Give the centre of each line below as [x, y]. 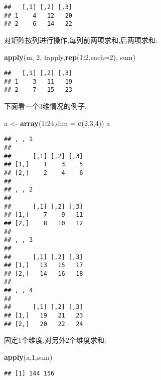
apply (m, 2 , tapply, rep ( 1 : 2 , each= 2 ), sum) [70, 57]
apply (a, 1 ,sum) [28, 357]
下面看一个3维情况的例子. [45, 106]
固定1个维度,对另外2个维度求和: [55, 340]
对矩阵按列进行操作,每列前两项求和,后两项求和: [81, 40]
